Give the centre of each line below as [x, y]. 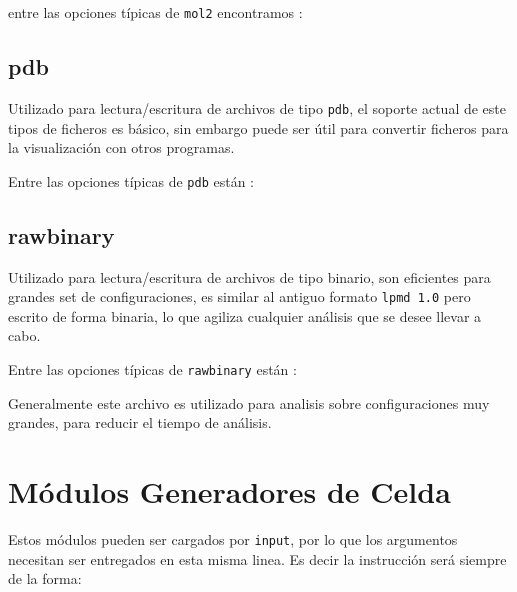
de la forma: [45, 578]
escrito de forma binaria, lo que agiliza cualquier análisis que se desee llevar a [245, 315]
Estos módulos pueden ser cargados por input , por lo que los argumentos [233, 538]
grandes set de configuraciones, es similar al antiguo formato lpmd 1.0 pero [239, 296]
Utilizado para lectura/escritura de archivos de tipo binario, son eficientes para [249, 276]
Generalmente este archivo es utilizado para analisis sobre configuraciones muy [249, 402]
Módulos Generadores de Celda [229, 491]
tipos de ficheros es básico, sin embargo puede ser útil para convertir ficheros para [258, 127]
